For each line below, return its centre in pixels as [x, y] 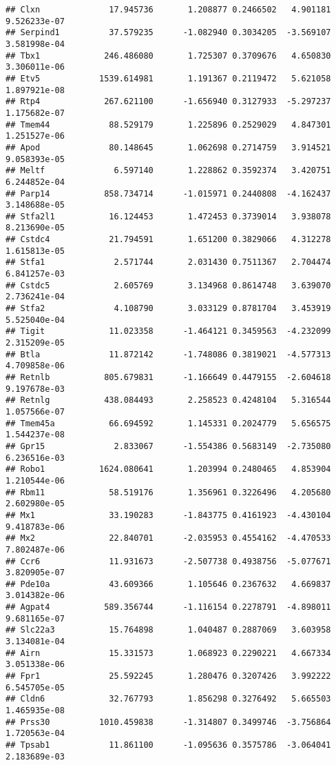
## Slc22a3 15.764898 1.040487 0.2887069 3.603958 [168, 630]
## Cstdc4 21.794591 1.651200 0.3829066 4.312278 [168, 240]
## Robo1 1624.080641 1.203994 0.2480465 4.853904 [168, 469]
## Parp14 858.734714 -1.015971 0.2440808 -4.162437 [168, 193]
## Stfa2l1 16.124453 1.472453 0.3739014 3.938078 [168, 216]
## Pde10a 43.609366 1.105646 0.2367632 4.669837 [168, 584]
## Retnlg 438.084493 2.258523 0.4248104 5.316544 [168, 400]
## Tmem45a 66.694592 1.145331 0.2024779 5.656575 [168, 423]
